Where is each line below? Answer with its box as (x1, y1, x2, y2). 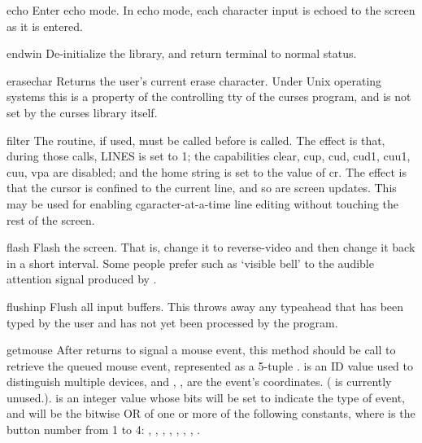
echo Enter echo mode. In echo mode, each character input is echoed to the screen (7, 2, 415, 18)
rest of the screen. (7, 211, 95, 228)
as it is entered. (7, 17, 83, 34)
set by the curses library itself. (7, 103, 158, 121)
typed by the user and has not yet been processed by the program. (7, 314, 338, 331)
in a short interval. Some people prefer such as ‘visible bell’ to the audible (7, 254, 374, 271)
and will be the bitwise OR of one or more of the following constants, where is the (7, 405, 415, 422)
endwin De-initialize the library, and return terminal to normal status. (7, 45, 357, 62)
